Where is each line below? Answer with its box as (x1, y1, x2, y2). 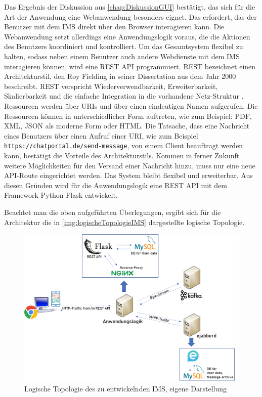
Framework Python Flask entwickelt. (4, 190, 118, 200)
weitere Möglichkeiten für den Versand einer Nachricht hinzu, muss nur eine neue (4, 160, 255, 170)
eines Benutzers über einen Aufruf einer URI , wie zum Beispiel (4, 130, 198, 141)
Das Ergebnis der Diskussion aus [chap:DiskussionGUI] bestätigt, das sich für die (4, 2, 255, 12)
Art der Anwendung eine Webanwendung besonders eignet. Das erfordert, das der (4, 11, 257, 22)
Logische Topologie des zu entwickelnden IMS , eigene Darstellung (24, 383, 227, 393)
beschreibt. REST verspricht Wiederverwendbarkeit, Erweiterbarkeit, (4, 80, 218, 91)
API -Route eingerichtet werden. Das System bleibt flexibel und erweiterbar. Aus (4, 170, 253, 181)
